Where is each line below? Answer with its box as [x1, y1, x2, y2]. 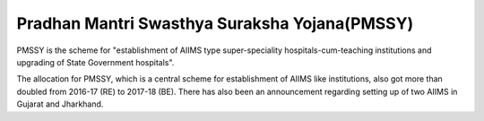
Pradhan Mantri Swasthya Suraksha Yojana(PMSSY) [16, 13, 414, 33]
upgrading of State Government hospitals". [16, 56, 175, 67]
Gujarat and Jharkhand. [16, 99, 104, 109]
